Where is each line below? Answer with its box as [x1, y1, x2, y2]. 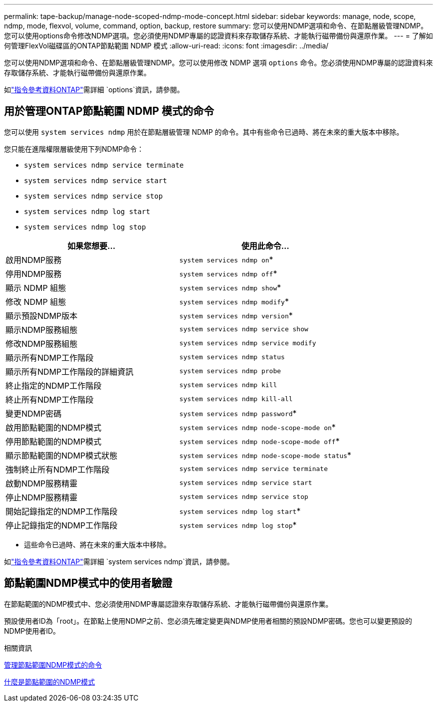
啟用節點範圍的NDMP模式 [5, 422, 102, 433]
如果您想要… [67, 240, 116, 251]
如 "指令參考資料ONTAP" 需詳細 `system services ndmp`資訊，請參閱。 [4, 557, 234, 566]
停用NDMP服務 [5, 268, 62, 279]
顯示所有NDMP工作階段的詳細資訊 [5, 366, 134, 377]
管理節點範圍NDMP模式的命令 [4, 660, 102, 669]
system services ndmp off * [179, 268, 277, 278]
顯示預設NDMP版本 [5, 310, 78, 321]
